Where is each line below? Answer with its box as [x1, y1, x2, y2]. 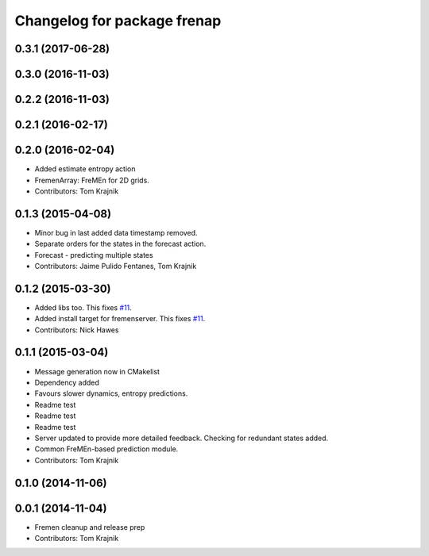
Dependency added [34, 378, 99, 387]
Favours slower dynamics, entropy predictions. [34, 389, 188, 398]
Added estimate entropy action [34, 164, 136, 174]
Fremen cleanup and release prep [34, 522, 145, 531]
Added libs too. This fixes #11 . [34, 302, 133, 313]
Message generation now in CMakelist [34, 366, 160, 376]
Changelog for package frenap [14, 12, 222, 29]
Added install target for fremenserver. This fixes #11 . [34, 314, 206, 324]
